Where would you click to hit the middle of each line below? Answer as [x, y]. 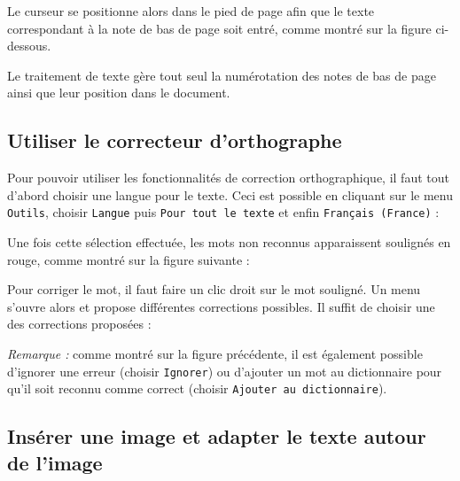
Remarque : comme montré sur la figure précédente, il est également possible [215, 353]
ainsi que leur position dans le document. [119, 93]
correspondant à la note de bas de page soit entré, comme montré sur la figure [219, 28]
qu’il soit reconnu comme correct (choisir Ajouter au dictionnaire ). [197, 388]
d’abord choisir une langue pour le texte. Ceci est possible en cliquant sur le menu [230, 194]
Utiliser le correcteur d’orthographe [175, 140]
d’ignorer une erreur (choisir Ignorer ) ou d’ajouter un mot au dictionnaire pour [225, 371]
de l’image [55, 462]
